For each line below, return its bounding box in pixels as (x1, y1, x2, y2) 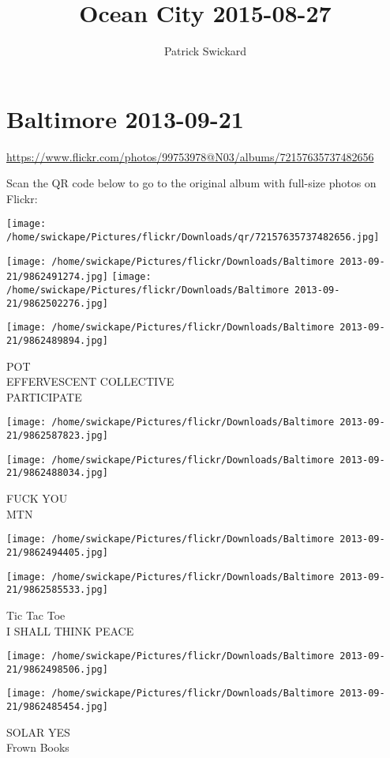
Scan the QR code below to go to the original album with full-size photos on (6, 175, 377, 191)
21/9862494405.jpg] (6, 546, 108, 558)
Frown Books (6, 739, 69, 756)
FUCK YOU (6, 490, 68, 507)
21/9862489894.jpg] (6, 335, 108, 347)
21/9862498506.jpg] (6, 663, 108, 675)
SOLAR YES (6, 723, 70, 740)
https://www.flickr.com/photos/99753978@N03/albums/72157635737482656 (6, 148, 374, 164)
